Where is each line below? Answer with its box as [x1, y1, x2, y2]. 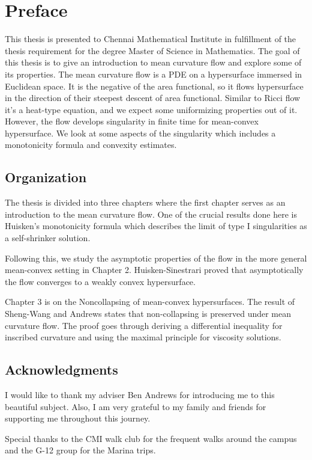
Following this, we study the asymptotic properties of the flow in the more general [5, 251, 307, 264]
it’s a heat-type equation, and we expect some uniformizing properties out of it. [5, 103, 298, 115]
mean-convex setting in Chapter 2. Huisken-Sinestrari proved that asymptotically [5, 263, 304, 276]
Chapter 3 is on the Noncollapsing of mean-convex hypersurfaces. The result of [5, 295, 295, 308]
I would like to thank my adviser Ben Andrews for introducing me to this [5, 388, 275, 400]
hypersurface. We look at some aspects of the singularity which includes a [5, 126, 276, 139]
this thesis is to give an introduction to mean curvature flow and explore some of [5, 56, 302, 69]
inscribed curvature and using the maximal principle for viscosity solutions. [5, 331, 281, 343]
